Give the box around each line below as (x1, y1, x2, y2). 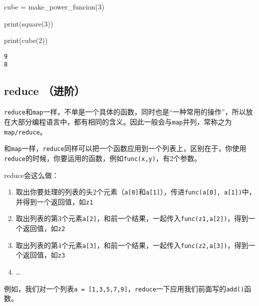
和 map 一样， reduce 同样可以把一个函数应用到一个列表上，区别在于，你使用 (4, 143, 246, 153)
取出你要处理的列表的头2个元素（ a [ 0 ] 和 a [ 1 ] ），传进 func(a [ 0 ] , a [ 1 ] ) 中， (15, 186, 256, 197)
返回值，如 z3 (22, 249, 65, 260)
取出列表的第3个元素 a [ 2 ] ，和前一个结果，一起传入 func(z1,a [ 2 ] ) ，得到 (15, 213, 248, 223)
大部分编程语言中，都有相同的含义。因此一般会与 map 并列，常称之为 (10, 116, 232, 126)
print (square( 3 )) (4, 18, 53, 28)
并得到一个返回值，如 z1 (15, 196, 93, 206)
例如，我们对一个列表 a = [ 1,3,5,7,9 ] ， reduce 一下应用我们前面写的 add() (4, 283, 244, 293)
